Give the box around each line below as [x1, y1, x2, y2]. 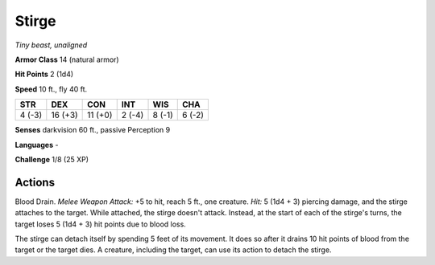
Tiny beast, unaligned [14, 40, 88, 50]
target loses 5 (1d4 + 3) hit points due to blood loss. [14, 219, 187, 229]
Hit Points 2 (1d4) [14, 69, 74, 79]
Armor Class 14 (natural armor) [14, 55, 120, 64]
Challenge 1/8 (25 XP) [14, 154, 89, 164]
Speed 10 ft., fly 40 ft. [14, 84, 88, 94]
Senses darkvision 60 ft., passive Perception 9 [14, 125, 171, 135]
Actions [14, 175, 56, 189]
